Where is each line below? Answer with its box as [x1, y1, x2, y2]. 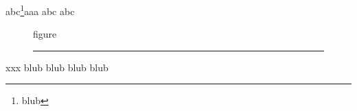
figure [33, 27, 57, 41]
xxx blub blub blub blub [5, 60, 108, 74]
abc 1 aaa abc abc [5, 2, 75, 18]
